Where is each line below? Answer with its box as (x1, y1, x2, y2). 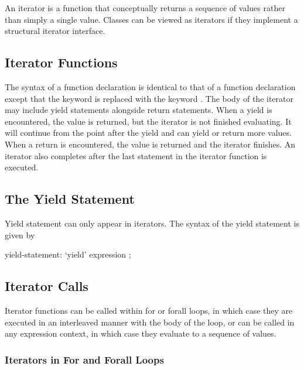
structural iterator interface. (5, 25, 105, 37)
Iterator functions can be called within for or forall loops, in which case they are (5, 304, 293, 316)
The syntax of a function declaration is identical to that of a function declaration (5, 80, 296, 92)
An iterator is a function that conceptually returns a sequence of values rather (5, 2, 285, 13)
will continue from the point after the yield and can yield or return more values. (5, 126, 292, 139)
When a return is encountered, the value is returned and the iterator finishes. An (5, 138, 296, 150)
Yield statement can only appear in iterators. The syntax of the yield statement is (5, 217, 299, 229)
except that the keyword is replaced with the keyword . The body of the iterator (5, 92, 293, 104)
